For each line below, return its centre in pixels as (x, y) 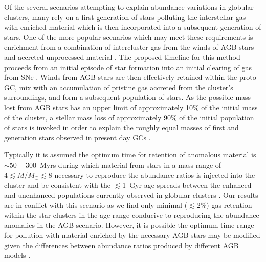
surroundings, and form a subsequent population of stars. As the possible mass (128, 97)
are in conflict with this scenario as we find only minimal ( (96, 205)
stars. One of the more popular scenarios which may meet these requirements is (129, 37)
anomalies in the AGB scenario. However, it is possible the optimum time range (129, 225)
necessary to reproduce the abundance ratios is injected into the (155, 175)
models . (17, 255)
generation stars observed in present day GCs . (77, 137)
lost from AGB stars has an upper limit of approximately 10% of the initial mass (131, 107)
